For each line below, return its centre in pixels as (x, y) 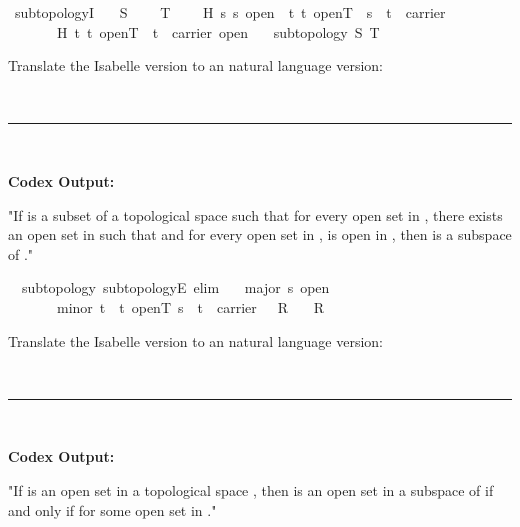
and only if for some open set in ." (112, 509)
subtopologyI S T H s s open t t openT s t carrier (230, 12)
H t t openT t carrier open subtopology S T (218, 31)
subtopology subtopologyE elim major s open (175, 287)
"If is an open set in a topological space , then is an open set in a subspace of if (251, 489)
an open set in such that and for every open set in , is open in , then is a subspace (260, 234)
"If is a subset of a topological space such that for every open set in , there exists (255, 214)
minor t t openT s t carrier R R (190, 306)
